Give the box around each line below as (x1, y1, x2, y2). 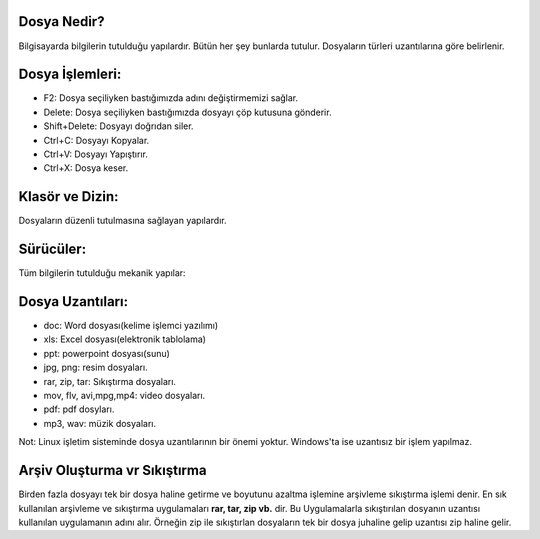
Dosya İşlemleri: (18, 66, 122, 83)
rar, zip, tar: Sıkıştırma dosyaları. (43, 375, 177, 387)
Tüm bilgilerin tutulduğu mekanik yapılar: (18, 267, 186, 279)
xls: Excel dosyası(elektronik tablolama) (43, 333, 207, 345)
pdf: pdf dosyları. (43, 403, 115, 415)
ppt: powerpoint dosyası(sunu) (43, 347, 170, 359)
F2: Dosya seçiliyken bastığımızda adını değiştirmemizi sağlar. (43, 92, 299, 104)
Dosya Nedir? (18, 13, 105, 30)
